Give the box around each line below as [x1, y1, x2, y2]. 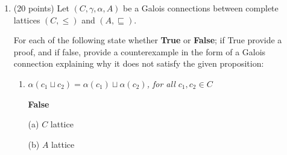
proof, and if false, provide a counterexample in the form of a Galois [13, 45, 266, 58]
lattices [13, 13, 40, 26]
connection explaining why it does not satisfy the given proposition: [13, 57, 264, 70]
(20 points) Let [13, 2, 69, 14]
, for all [147, 77, 175, 90]
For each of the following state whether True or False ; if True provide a [13, 34, 282, 46]
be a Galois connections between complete [123, 2, 279, 14]
